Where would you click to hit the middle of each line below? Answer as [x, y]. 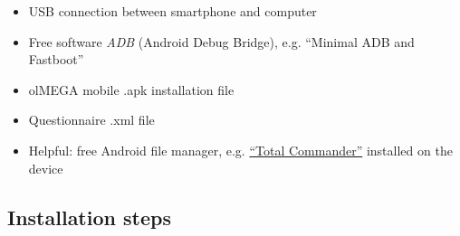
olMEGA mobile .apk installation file [131, 89]
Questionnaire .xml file [91, 120]
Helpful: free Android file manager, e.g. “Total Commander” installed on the [240, 150]
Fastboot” [56, 59]
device [46, 168]
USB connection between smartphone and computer [172, 11]
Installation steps [89, 217]
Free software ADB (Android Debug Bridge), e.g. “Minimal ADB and [221, 41]
